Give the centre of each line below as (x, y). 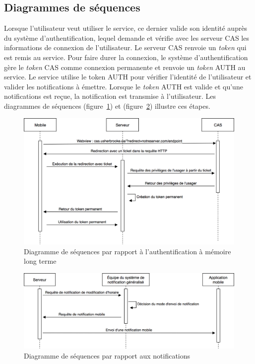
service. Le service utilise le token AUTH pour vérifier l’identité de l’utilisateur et (128, 77)
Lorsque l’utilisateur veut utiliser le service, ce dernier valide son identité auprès (126, 28)
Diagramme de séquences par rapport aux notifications (107, 355)
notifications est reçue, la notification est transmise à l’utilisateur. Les (110, 96)
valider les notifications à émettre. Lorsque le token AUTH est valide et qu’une (124, 86)
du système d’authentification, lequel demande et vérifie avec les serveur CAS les (127, 37)
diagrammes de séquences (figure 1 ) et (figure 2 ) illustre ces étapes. (107, 106)
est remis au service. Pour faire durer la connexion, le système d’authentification (126, 57)
